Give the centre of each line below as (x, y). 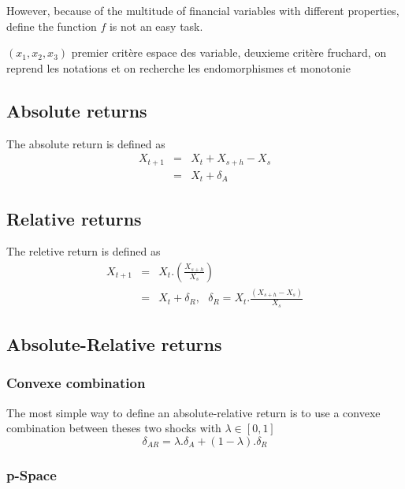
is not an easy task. (156, 26)
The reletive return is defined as (84, 251)
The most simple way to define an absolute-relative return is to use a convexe (193, 412)
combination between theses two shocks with (114, 428)
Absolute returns (77, 110)
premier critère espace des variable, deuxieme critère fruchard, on (229, 52)
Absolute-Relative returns (114, 343)
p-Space (32, 474)
